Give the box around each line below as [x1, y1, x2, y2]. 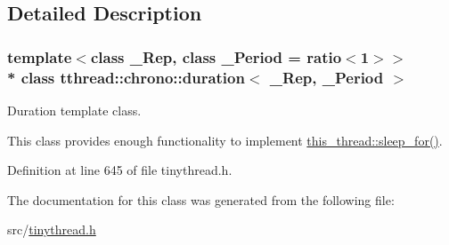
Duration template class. [7, 100, 142, 119]
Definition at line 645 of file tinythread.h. [7, 161, 233, 179]
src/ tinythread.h [7, 220, 96, 239]
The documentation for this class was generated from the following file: [7, 190, 395, 209]
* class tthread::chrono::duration [7, 66, 245, 88]
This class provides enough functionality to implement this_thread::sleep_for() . [7, 130, 443, 149]
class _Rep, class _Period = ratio [90, 45, 342, 67]
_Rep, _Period [269, 66, 384, 88]
